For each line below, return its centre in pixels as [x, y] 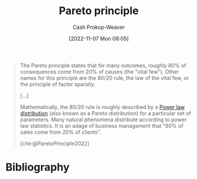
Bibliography [38, 168]
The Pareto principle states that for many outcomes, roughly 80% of [103, 65]
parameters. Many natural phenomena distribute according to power [103, 120]
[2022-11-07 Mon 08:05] [99, 38]
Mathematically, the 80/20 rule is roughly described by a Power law [102, 107]
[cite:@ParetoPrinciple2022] [55, 143]
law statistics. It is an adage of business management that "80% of [102, 125]
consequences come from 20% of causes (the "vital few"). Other [99, 71]
